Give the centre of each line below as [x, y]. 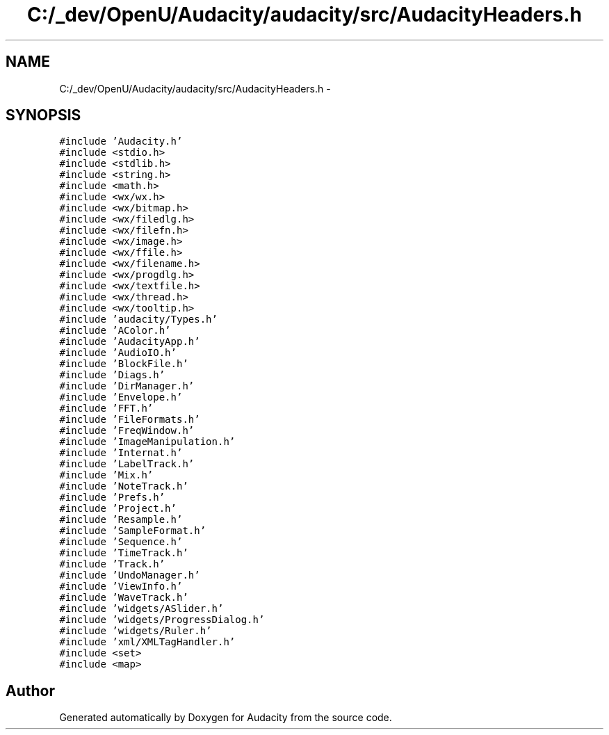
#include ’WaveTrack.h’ [124, 598]
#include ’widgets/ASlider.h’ [141, 609]
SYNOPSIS [43, 115]
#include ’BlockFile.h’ [124, 364]
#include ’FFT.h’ [106, 409]
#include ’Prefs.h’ [112, 498]
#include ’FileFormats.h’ [130, 420]
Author [30, 690]
